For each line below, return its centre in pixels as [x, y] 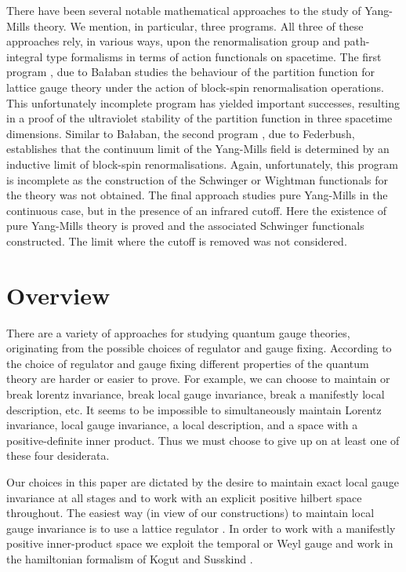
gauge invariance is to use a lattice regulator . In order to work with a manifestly [201, 528]
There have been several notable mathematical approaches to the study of [184, 10]
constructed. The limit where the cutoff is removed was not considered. [177, 240]
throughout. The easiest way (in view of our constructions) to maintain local [190, 513]
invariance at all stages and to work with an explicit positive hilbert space [184, 497]
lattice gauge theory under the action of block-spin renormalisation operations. [195, 87]
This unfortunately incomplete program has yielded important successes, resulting [203, 102]
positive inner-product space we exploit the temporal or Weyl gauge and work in [200, 543]
